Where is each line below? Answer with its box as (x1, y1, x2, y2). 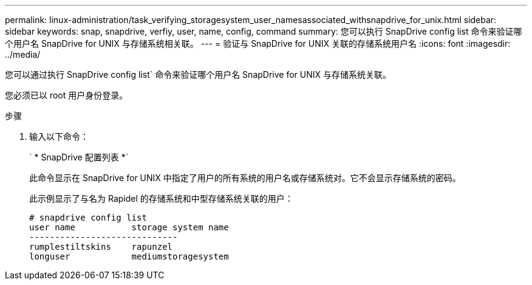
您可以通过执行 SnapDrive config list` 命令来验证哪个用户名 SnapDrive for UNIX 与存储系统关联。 (5, 69, 391, 80)
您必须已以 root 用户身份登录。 (5, 90, 128, 100)
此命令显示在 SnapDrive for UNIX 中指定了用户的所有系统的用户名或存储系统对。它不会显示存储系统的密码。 (29, 173, 461, 183)
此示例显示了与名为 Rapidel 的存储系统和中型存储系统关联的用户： (29, 193, 293, 204)
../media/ (5, 49, 41, 60)
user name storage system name (29, 222, 229, 232)
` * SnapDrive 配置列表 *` (29, 152, 129, 162)
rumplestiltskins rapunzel (29, 242, 173, 252)
